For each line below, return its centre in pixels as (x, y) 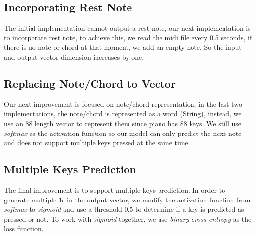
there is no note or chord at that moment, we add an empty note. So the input (123, 47)
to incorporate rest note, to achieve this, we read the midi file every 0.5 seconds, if (128, 37)
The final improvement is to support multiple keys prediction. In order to (115, 189)
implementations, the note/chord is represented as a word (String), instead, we (123, 114)
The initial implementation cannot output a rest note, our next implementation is (127, 28)
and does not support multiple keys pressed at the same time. (97, 143)
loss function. (24, 228)
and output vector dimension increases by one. (74, 56)
